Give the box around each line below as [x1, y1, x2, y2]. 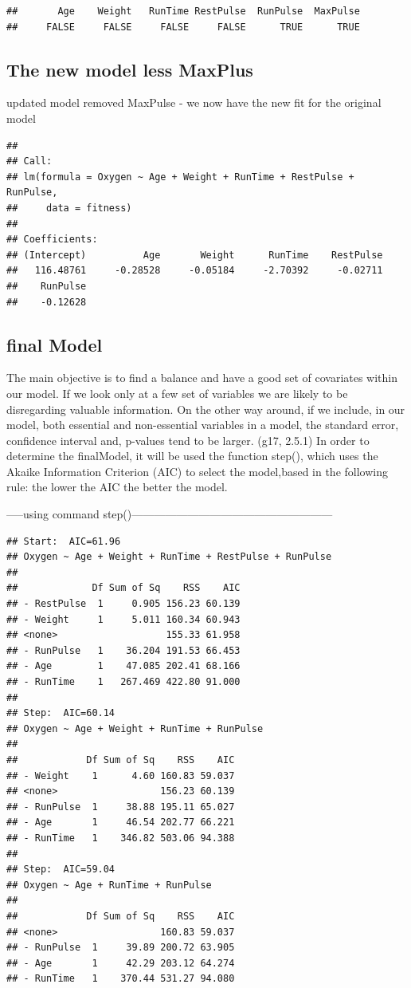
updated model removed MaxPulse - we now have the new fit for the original [6, 94, 382, 111]
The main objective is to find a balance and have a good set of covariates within [6, 369, 398, 386]
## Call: [6, 155, 53, 167]
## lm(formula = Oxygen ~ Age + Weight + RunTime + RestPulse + [6, 171, 354, 183]
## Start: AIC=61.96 [6, 535, 121, 547]
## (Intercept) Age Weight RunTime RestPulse [6, 249, 383, 261]
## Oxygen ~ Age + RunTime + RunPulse [6, 879, 212, 891]
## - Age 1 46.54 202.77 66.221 [6, 817, 235, 829]
